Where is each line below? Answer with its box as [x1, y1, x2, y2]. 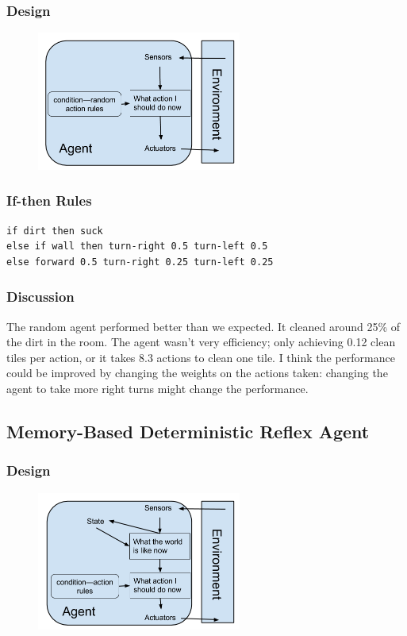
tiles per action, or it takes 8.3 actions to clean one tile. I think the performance [6, 349, 395, 365]
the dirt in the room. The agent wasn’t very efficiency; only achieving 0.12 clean [6, 333, 396, 350]
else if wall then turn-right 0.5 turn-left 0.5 [6, 241, 268, 252]
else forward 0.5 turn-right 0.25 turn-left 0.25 [6, 256, 274, 268]
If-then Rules [6, 191, 92, 210]
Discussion [6, 287, 75, 306]
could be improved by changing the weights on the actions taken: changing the [6, 364, 388, 381]
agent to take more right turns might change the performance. [6, 380, 309, 396]
